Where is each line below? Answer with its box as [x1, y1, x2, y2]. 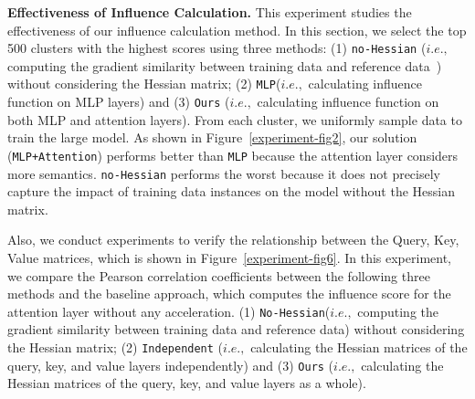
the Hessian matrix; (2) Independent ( [7, 338, 224, 357]
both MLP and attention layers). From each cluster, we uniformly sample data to [7, 110, 462, 129]
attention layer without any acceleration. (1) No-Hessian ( [7, 301, 331, 320]
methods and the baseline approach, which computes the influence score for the [7, 284, 451, 303]
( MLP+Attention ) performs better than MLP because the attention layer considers [7, 145, 459, 164]
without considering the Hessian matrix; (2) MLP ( [7, 74, 281, 93]
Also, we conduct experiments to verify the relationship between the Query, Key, [7, 230, 459, 249]
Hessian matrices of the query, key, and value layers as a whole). [7, 373, 366, 393]
